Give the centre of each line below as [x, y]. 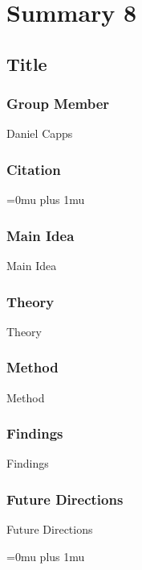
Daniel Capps [40, 133]
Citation [34, 169]
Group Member [58, 104]
